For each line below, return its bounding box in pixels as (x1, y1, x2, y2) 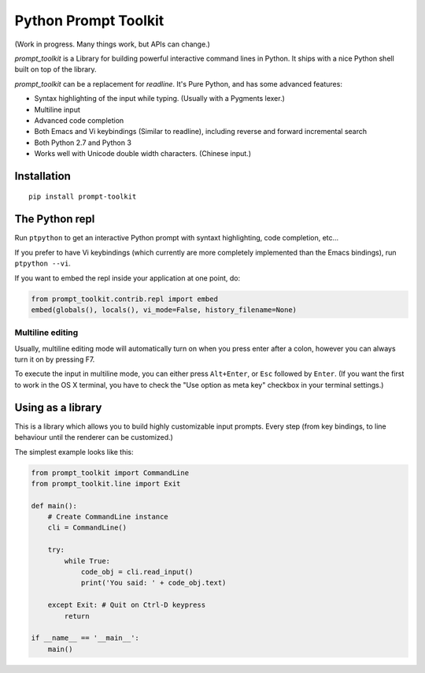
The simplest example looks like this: (14, 447, 134, 456)
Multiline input (34, 105, 80, 114)
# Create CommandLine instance (47, 512, 168, 522)
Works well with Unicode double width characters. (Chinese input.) (34, 149, 252, 158)
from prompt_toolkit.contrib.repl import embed (31, 294, 218, 303)
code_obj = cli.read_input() (80, 567, 194, 577)
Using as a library (14, 400, 102, 414)
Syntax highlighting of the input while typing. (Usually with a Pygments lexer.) (34, 94, 285, 103)
